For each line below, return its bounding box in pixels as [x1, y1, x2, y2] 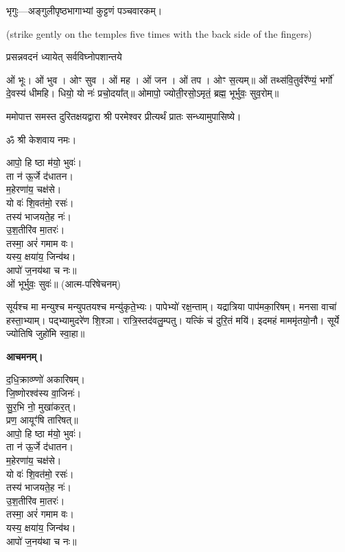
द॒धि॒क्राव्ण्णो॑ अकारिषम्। [6, 372, 85, 387]
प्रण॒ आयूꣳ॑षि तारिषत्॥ [6, 413, 78, 427]
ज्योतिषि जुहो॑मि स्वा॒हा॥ [6, 326, 85, 341]
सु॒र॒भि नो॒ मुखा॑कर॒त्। [6, 399, 77, 413]
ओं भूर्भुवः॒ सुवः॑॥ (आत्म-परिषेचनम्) [6, 276, 121, 290]
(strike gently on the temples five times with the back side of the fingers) [6, 26, 312, 41]
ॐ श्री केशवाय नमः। [6, 132, 77, 146]
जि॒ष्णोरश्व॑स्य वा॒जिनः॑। [6, 386, 81, 400]
